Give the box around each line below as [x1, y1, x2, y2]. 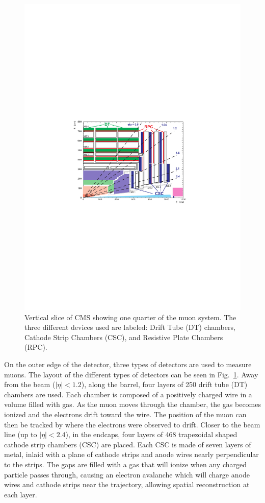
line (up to [4, 429, 37, 440]
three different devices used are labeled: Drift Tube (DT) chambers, [24, 322, 235, 332]
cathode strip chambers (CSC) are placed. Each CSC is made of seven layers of [4, 439, 251, 449]
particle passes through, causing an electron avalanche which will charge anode [4, 469, 250, 480]
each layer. [4, 489, 37, 499]
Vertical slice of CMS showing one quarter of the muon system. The [24, 312, 236, 322]
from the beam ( [4, 379, 56, 390]
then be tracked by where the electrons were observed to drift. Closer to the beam [4, 419, 260, 429]
